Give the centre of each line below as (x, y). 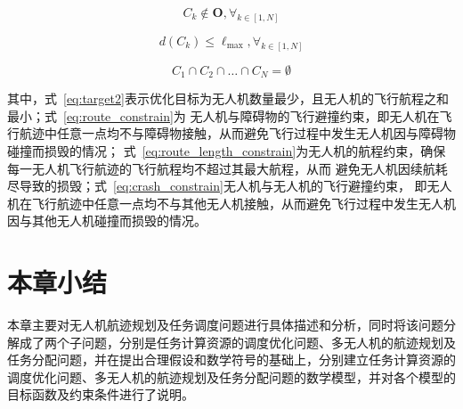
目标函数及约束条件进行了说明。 (101, 394)
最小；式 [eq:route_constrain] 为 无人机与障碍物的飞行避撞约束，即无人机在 (223, 115)
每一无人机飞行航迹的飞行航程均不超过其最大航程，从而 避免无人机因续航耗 (227, 168)
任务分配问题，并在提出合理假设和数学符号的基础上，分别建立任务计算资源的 (231, 360)
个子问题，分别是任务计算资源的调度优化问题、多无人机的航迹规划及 (256, 342)
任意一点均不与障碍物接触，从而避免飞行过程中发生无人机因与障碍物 (256, 133)
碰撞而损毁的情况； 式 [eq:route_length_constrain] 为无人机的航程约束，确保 (227, 150)
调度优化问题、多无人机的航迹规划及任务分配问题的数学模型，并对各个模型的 (231, 376)
